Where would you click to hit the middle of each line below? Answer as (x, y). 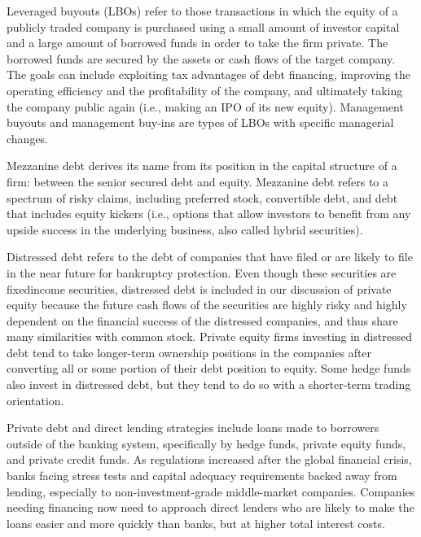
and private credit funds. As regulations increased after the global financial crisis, (209, 459)
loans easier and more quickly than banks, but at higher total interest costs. (196, 523)
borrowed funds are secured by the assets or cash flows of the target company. (201, 58)
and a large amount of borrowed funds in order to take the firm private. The (197, 43)
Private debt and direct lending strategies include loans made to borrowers (193, 428)
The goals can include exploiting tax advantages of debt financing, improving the (209, 74)
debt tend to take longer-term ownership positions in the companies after (189, 352)
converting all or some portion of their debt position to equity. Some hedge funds (209, 368)
